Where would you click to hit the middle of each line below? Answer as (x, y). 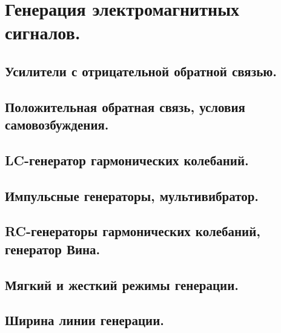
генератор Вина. (53, 249)
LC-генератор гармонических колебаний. (127, 160)
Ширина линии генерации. (84, 320)
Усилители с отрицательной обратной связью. (141, 71)
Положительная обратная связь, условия (125, 106)
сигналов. (43, 32)
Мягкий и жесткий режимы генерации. (122, 284)
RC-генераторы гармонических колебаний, (133, 231)
